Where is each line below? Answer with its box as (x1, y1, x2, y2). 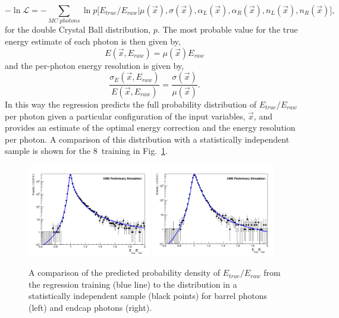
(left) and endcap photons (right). (29, 301, 152, 313)
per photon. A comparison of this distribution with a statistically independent (5, 133, 290, 145)
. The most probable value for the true (157, 23, 298, 36)
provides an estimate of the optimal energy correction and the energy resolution (5, 121, 296, 134)
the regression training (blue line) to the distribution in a (29, 278, 237, 290)
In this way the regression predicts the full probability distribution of (5, 97, 256, 110)
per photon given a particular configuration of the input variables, (5, 109, 246, 122)
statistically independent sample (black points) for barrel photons (29, 289, 268, 302)
